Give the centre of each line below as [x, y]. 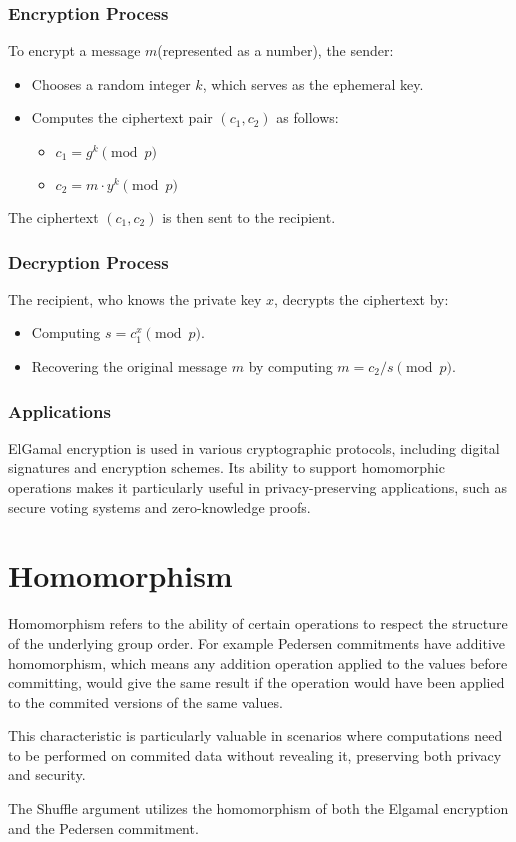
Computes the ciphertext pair [122, 117]
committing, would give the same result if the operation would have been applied [256, 682]
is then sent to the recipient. [249, 217]
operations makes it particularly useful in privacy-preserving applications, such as [257, 487]
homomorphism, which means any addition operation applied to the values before [258, 662]
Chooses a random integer [111, 83]
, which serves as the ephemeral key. [313, 83]
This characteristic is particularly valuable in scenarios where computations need [255, 735]
